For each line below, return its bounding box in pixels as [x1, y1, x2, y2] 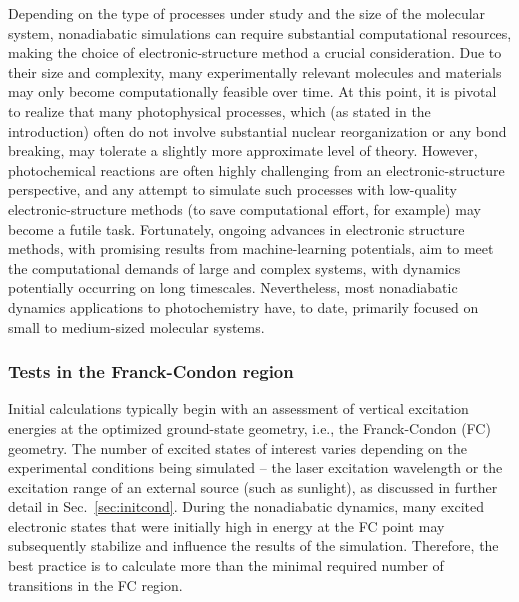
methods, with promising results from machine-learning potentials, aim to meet [8, 238, 494, 259]
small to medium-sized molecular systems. [8, 316, 265, 337]
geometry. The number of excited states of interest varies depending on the [8, 437, 467, 458]
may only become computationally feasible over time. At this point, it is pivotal [8, 81, 497, 102]
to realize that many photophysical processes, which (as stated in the [8, 100, 431, 121]
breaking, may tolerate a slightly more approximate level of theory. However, [8, 140, 478, 161]
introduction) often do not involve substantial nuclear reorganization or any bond [8, 120, 507, 141]
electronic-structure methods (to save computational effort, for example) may [8, 198, 481, 219]
